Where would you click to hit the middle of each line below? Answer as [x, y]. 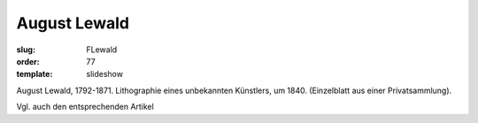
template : [35, 74]
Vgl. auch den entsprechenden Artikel [85, 107]
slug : [26, 50]
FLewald [102, 50]
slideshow [105, 74]
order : [28, 61]
